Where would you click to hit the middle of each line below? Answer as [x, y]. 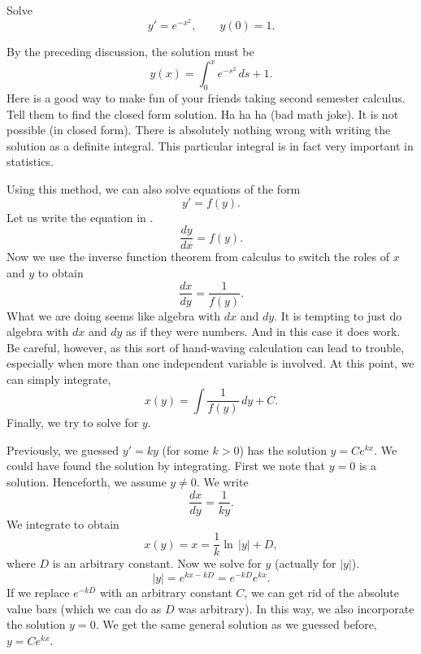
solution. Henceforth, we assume [87, 481]
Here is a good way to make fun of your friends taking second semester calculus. [206, 98]
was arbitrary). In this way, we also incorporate [296, 608]
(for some [185, 449]
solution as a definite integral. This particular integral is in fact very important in [210, 145]
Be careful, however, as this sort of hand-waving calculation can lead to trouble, [206, 347]
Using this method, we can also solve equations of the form [154, 189]
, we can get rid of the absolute [322, 592]
